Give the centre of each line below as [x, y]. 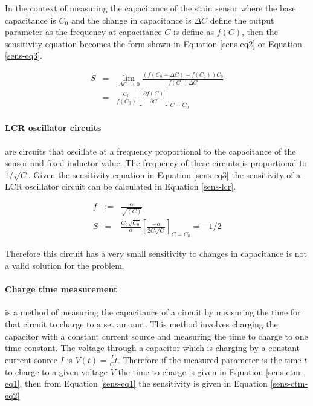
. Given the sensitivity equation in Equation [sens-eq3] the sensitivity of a [164, 174]
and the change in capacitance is [131, 20]
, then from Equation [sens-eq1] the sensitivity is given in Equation [144, 383]
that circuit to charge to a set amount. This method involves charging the [141, 324]
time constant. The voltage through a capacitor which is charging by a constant [152, 348]
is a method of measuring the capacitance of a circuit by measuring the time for [153, 312]
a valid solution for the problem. [65, 266]
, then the [260, 32]
